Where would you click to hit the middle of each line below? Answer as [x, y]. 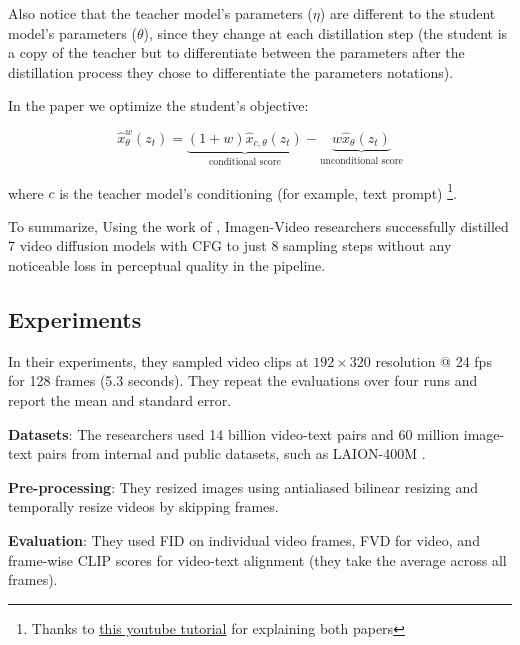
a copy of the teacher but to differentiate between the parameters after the [236, 52]
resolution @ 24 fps [433, 360]
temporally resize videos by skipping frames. [143, 506]
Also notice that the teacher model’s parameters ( [160, 13]
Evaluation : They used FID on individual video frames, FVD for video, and [244, 539]
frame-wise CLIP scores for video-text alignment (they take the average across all [257, 559]
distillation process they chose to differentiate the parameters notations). [231, 71]
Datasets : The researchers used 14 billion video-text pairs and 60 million [234, 433]
